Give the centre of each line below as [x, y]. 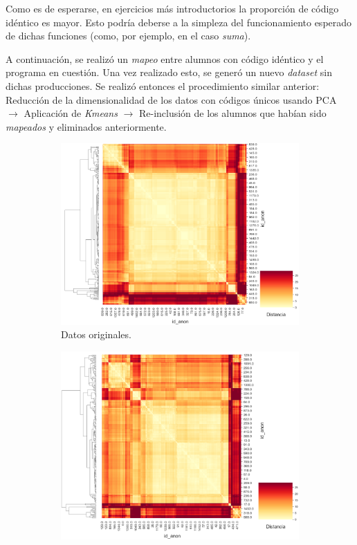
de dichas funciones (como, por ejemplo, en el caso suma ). [128, 36]
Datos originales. [96, 334]
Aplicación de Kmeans [71, 113]
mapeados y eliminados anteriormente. [86, 126]
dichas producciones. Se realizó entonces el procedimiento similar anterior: [163, 85]
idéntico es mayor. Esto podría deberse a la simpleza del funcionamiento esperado [179, 22]
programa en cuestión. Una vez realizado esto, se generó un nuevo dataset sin [169, 72]
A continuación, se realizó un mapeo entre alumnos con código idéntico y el [165, 58]
